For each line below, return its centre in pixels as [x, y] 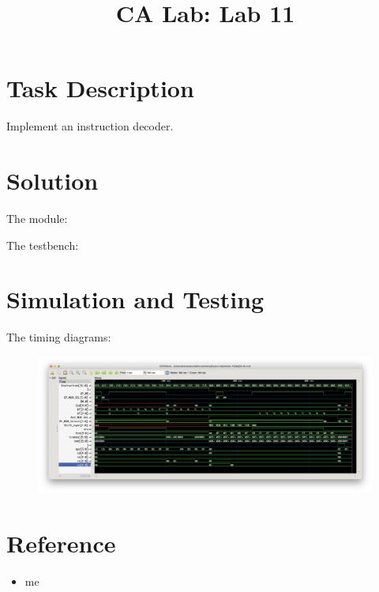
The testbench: [43, 245]
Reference [61, 543]
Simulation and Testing [135, 299]
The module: [37, 219]
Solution [53, 181]
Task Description [100, 88]
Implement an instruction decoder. [90, 126]
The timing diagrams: [59, 337]
